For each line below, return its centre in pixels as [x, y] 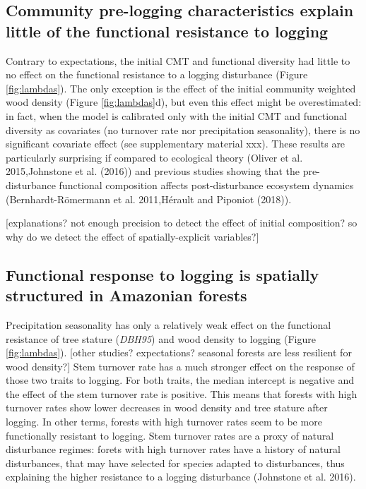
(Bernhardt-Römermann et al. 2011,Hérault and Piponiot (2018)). [149, 199]
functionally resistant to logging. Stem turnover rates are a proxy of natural [170, 435]
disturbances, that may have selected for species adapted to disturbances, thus [175, 463]
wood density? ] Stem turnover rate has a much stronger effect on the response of [180, 366]
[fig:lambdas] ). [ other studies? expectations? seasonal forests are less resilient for [179, 352]
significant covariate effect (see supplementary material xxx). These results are [176, 144]
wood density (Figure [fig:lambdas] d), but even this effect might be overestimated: [184, 102]
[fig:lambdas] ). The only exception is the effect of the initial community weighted [181, 88]
